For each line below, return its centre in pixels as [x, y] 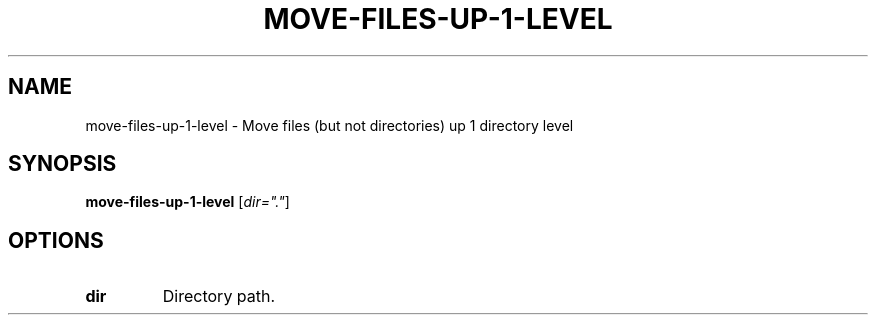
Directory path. [219, 296]
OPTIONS [56, 240]
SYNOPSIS [62, 164]
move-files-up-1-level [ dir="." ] [187, 202]
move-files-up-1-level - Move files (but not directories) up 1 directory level [329, 125]
